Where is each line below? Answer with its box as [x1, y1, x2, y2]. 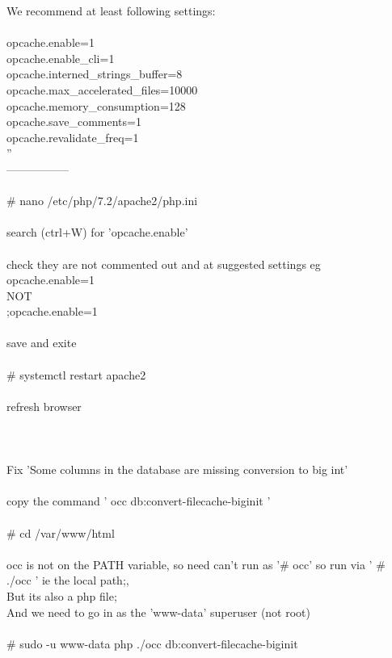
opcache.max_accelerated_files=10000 [6, 81, 198, 98]
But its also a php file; [6, 587, 117, 604]
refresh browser [6, 397, 82, 414]
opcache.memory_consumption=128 [6, 97, 186, 114]
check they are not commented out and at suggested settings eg [6, 255, 321, 272]
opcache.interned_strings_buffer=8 [6, 65, 183, 82]
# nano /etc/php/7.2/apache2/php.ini [6, 192, 198, 209]
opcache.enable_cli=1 [6, 49, 115, 66]
